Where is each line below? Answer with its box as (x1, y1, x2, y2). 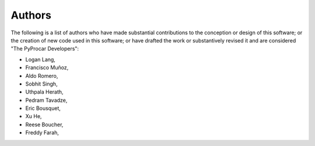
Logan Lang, (25, 56, 55, 63)
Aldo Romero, (25, 72, 58, 79)
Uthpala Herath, (25, 88, 64, 95)
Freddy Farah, (25, 129, 60, 136)
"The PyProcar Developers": (10, 45, 79, 52)
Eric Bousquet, (25, 105, 61, 112)
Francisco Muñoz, (25, 64, 69, 71)
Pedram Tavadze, (25, 97, 68, 104)
